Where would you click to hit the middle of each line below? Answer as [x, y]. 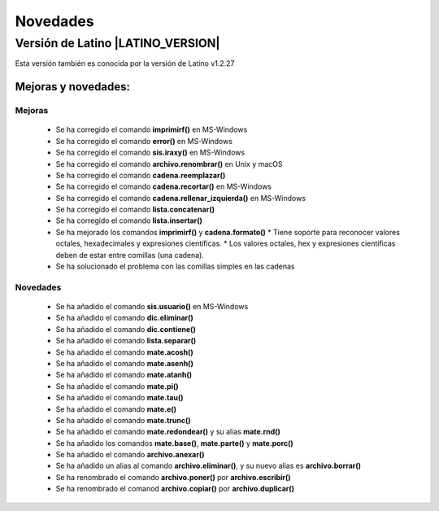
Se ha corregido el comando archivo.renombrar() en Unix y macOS [170, 164]
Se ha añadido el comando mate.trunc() [123, 420]
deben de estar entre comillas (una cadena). [130, 255]
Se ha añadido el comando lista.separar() [126, 341]
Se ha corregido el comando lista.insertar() [129, 221]
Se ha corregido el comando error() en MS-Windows [144, 141]
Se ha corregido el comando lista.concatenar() [135, 210]
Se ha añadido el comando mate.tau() [120, 398]
